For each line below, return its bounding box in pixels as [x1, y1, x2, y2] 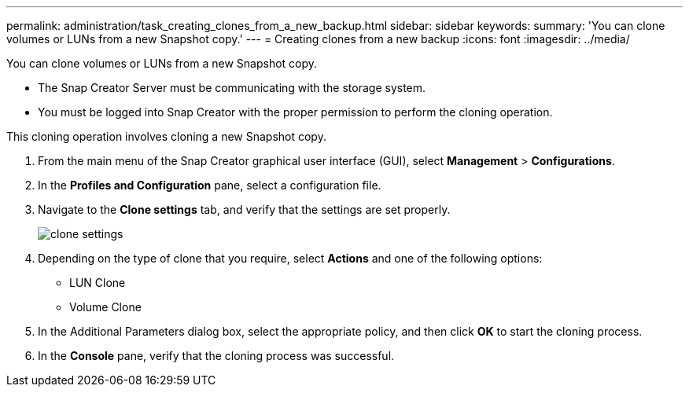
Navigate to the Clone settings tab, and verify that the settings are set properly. [38, 203, 451, 216]
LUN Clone [69, 276, 126, 289]
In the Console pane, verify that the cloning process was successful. [38, 349, 395, 362]
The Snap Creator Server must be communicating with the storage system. [38, 81, 426, 94]
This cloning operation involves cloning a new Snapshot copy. [6, 130, 326, 143]
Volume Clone [69, 300, 142, 314]
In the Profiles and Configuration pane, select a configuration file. [38, 178, 381, 192]
